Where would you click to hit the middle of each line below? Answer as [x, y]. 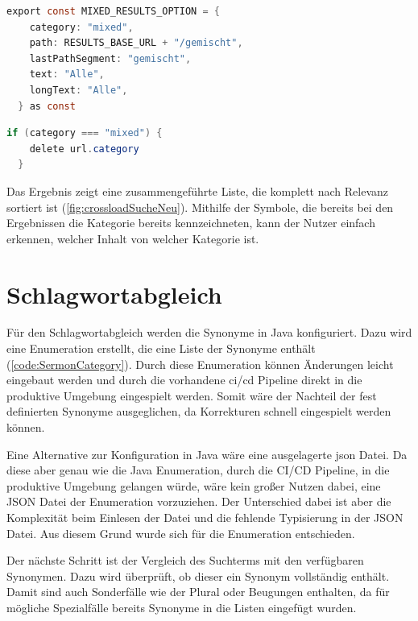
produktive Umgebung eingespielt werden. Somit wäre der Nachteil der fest [192, 395]
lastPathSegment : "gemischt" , [110, 58]
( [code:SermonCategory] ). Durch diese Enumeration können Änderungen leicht [200, 364]
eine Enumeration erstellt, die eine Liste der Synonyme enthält [161, 348]
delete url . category [84, 149]
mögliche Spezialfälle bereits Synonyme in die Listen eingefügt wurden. [182, 607]
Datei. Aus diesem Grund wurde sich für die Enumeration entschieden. [181, 533]
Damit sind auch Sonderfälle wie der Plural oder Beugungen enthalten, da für [198, 592]
